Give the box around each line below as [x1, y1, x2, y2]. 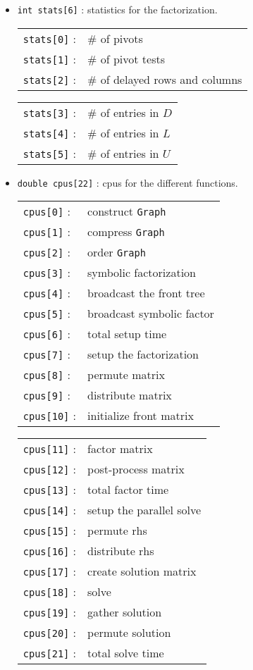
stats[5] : [23, 144, 77, 161]
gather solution [87, 604, 162, 621]
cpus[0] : [23, 203, 70, 220]
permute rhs [87, 522, 147, 539]
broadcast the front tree [87, 285, 205, 302]
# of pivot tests [87, 50, 165, 67]
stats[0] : [23, 30, 77, 46]
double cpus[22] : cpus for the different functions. [17, 175, 238, 190]
